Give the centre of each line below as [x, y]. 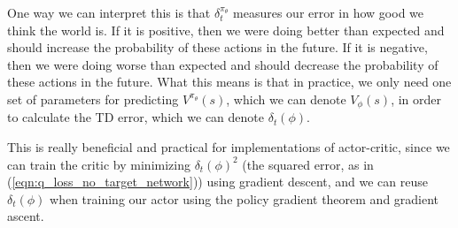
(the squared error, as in [308, 164]
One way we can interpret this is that [109, 12]
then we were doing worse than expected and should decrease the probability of [223, 64]
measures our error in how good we [329, 12]
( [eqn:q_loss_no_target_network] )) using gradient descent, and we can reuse [217, 182]
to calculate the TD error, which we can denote [136, 117]
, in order [416, 99]
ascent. [26, 216]
